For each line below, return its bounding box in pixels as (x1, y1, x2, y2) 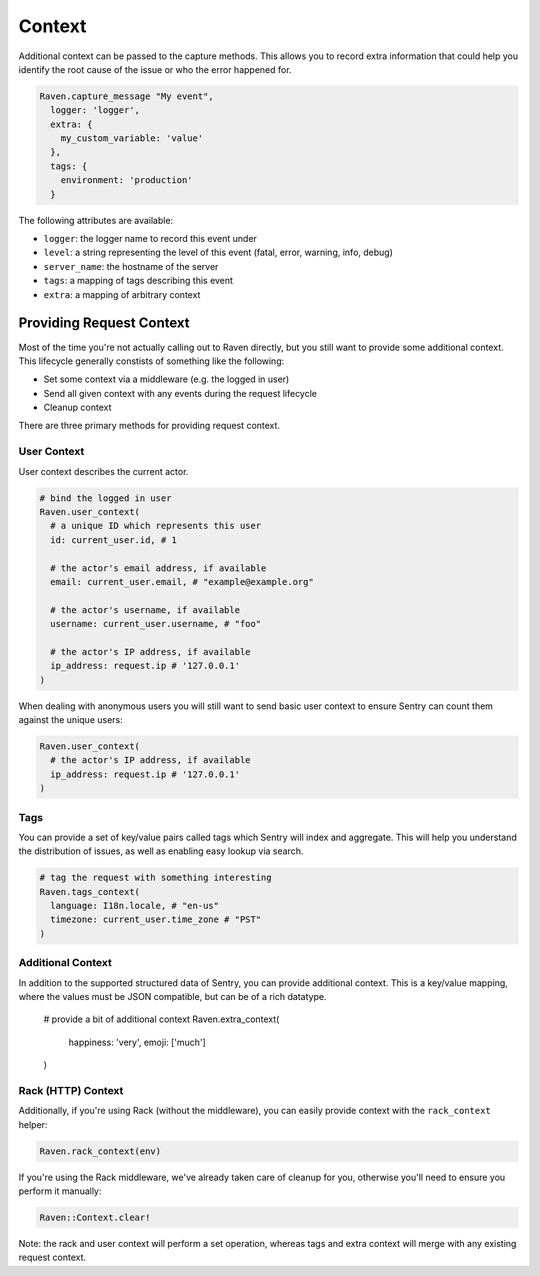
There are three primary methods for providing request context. (18, 420, 280, 432)
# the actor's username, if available (50, 604, 240, 615)
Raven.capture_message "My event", (39, 90, 214, 102)
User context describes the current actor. (18, 465, 189, 477)
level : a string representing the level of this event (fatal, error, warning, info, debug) (43, 246, 394, 259)
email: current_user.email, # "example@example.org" (50, 576, 314, 587)
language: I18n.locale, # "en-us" (50, 900, 220, 912)
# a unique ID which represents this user (50, 520, 262, 532)
